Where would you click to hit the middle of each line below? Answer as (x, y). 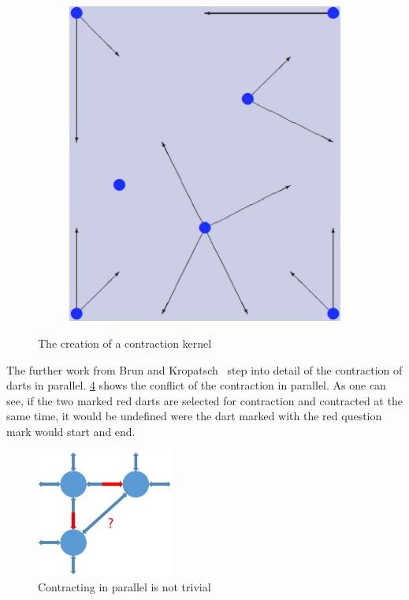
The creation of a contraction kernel (125, 343)
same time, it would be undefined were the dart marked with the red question (194, 416)
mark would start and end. (71, 431)
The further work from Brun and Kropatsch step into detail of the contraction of (204, 369)
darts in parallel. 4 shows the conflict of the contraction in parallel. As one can (196, 385)
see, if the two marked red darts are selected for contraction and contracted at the (204, 400)
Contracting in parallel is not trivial (125, 586)
